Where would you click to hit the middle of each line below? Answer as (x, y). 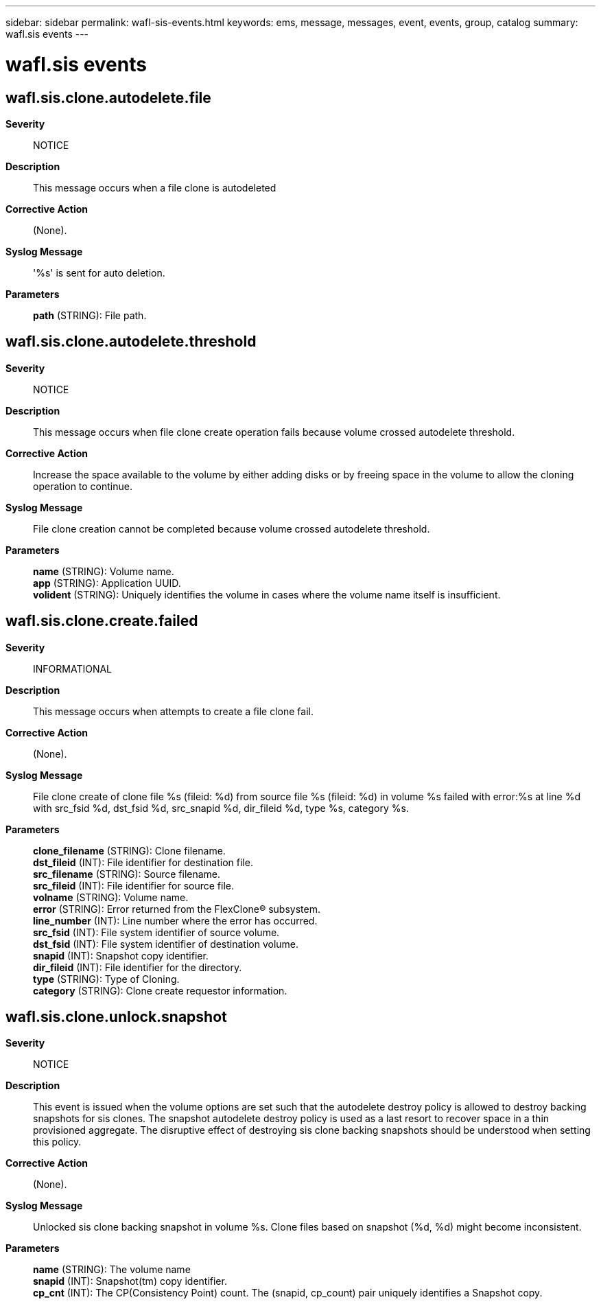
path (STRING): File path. (90, 315)
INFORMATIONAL (73, 668)
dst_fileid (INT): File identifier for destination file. (143, 862)
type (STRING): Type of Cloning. (106, 979)
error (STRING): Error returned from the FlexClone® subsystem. (177, 909)
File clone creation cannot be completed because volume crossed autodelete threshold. (232, 528)
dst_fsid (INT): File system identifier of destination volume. (166, 944)
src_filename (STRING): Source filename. (127, 874)
